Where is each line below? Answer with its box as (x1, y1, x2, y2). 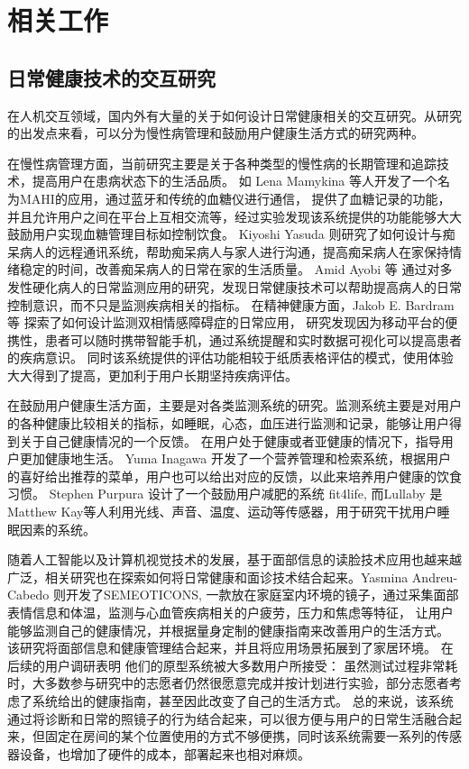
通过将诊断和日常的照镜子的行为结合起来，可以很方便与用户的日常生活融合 (7, 709, 449, 728)
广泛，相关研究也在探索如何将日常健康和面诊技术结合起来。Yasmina (7, 567, 409, 586)
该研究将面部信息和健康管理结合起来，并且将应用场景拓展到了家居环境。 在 (7, 638, 454, 657)
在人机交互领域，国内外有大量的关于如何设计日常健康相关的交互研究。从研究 (7, 105, 462, 124)
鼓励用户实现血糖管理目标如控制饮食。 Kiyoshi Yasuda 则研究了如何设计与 (7, 224, 443, 243)
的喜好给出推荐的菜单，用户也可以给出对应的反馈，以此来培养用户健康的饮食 (7, 466, 462, 485)
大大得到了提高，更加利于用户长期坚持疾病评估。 (7, 365, 298, 384)
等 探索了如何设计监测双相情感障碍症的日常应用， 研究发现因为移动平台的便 (7, 313, 458, 332)
